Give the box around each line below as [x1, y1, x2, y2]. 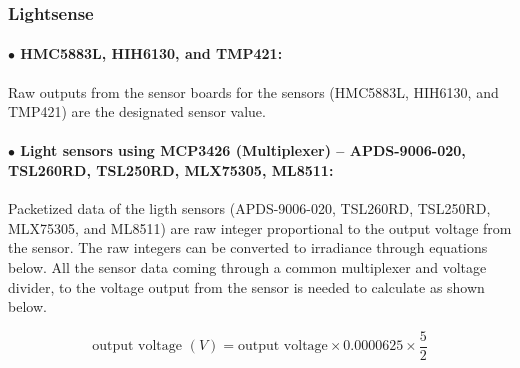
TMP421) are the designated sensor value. [8, 101, 266, 122]
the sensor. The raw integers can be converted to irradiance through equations [8, 237, 488, 258]
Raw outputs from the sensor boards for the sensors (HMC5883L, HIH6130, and [8, 81, 499, 102]
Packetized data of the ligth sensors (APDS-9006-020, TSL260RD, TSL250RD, [8, 198, 491, 219]
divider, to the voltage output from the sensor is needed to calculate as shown [8, 276, 485, 297]
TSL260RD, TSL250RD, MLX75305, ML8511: [8, 160, 334, 181]
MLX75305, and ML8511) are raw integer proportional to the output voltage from [8, 217, 512, 238]
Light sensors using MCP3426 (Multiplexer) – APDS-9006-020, [20, 140, 466, 161]
